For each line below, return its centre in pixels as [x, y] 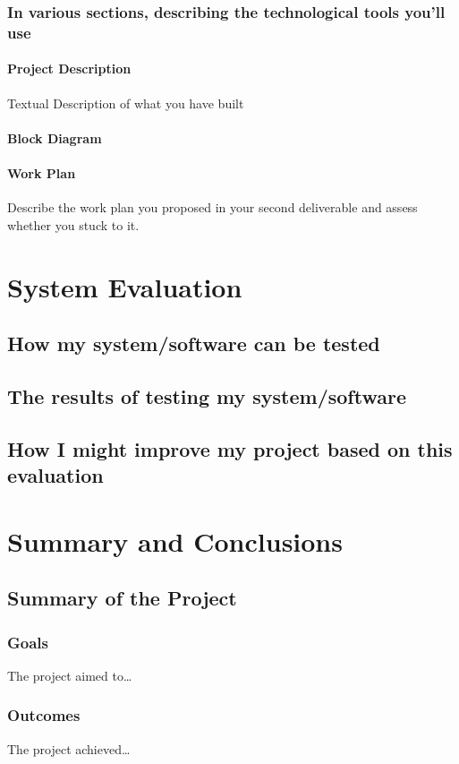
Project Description [69, 69]
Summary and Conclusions [175, 541]
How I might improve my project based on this [230, 448]
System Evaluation [125, 286]
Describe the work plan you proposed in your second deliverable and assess [212, 207]
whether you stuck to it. [73, 224]
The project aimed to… [70, 675]
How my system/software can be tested [194, 343]
